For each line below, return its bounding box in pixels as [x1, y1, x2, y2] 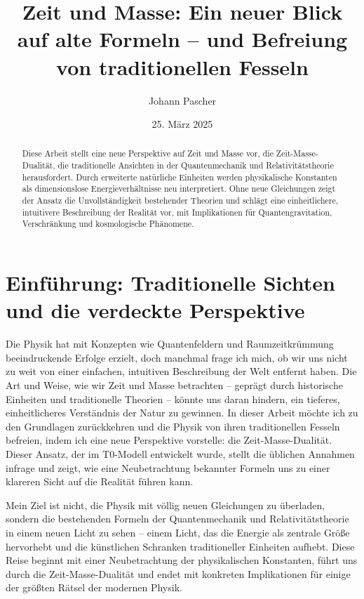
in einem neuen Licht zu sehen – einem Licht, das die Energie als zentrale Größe [6, 525, 350, 539]
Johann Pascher [148, 93, 217, 107]
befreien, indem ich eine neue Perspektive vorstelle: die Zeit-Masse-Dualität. [6, 433, 332, 447]
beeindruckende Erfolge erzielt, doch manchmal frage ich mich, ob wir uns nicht [6, 350, 348, 364]
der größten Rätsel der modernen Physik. [6, 580, 182, 595]
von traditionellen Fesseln [56, 52, 309, 81]
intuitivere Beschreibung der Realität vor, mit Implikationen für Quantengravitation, [22, 206, 332, 218]
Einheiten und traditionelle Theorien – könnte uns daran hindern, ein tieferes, [6, 391, 340, 406]
